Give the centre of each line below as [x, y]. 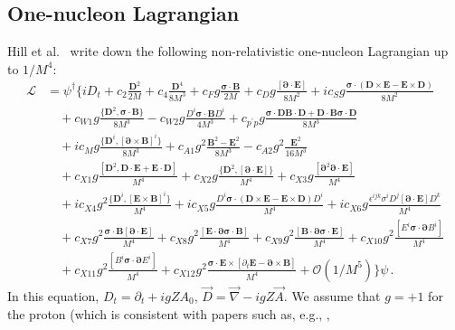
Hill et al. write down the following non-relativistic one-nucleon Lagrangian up [228, 51]
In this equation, [53, 295]
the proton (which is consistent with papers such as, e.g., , [169, 313]
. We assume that [332, 295]
